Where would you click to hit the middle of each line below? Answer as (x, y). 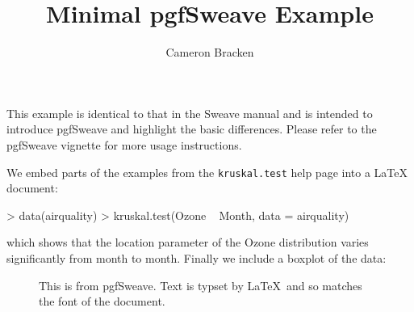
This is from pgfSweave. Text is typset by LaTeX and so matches (201, 285)
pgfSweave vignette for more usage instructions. (124, 144)
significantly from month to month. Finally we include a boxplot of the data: (197, 257)
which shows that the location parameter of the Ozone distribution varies (188, 242)
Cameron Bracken (210, 52)
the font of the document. (102, 301)
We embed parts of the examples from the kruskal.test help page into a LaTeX (207, 172)
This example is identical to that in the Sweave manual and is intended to (190, 113)
